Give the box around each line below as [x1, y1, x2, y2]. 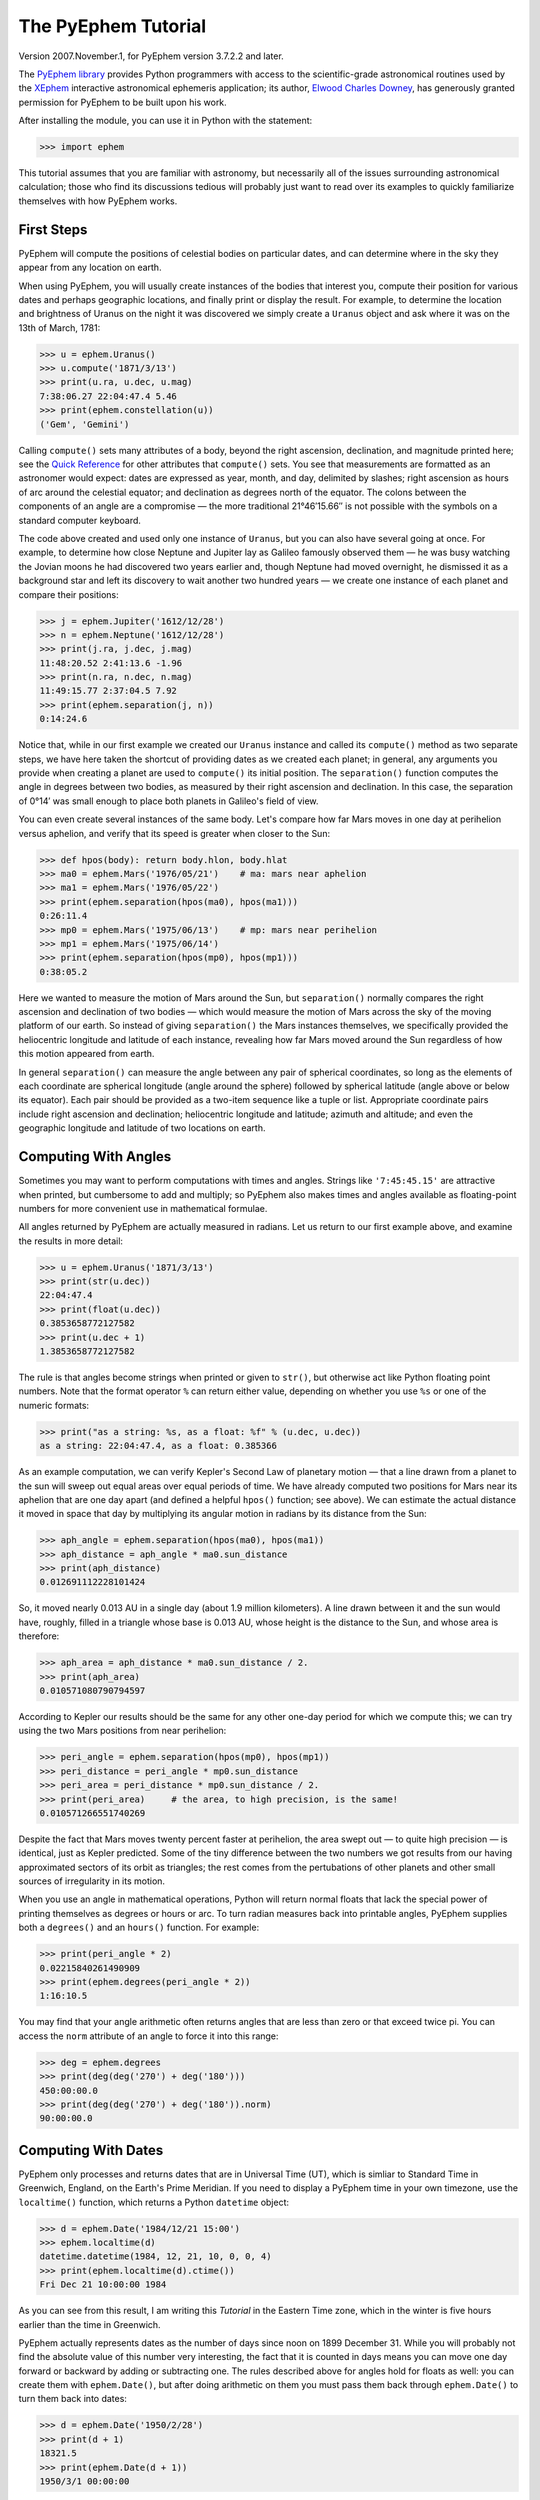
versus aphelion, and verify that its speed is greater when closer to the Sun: [18, 827, 330, 839]
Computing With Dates [18, 2141, 164, 2159]
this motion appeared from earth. [18, 1048, 155, 1060]
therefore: [18, 1630, 60, 1642]
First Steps [18, 221, 88, 238]
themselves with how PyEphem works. [18, 195, 178, 207]
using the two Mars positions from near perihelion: [18, 1725, 227, 1737]
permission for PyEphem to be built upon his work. [18, 96, 227, 108]
